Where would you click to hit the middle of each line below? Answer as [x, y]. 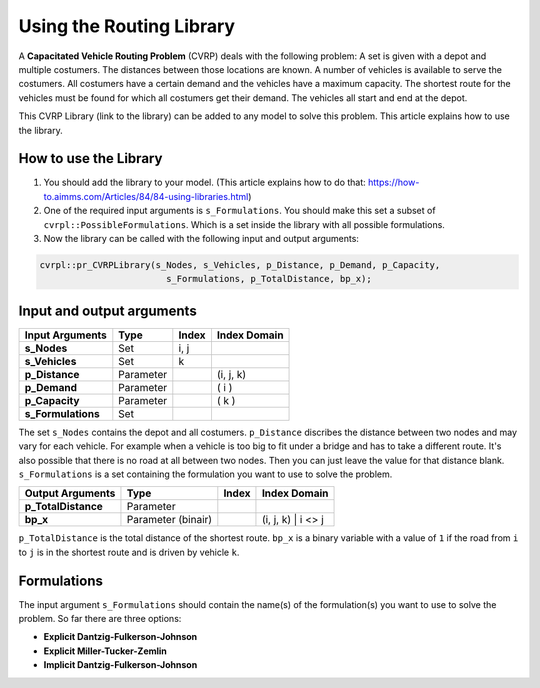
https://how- [393, 182]
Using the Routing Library [126, 26]
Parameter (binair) [169, 520]
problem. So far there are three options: [100, 619]
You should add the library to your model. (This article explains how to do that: [205, 182]
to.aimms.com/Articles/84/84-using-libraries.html [146, 196]
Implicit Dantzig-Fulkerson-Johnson [120, 665]
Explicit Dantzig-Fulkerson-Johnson [120, 637]
